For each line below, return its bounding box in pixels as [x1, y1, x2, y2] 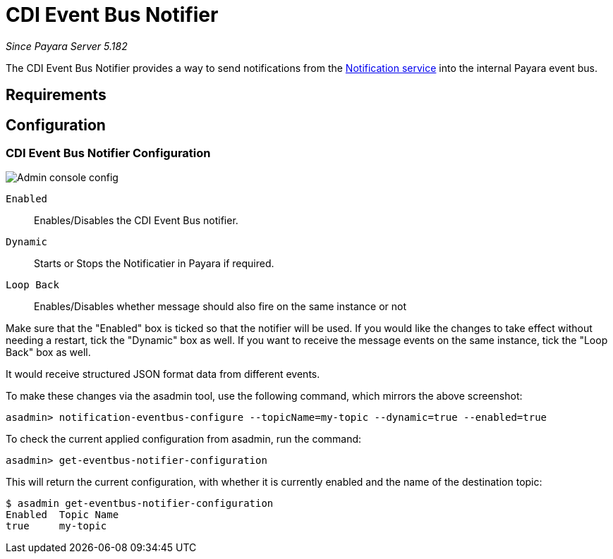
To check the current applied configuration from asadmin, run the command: [6, 433, 362, 446]
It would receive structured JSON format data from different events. [6, 368, 320, 381]
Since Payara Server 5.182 [6, 39, 128, 52]
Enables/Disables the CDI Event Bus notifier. [34, 214, 238, 227]
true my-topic [6, 520, 107, 532]
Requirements [6, 86, 107, 104]
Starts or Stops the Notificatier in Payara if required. [34, 257, 274, 270]
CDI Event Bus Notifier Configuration [6, 146, 211, 161]
